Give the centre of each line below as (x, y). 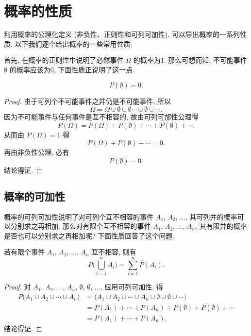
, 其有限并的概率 (221, 226)
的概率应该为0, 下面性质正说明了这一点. (72, 69)
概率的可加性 (34, 196)
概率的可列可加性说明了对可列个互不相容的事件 (79, 216)
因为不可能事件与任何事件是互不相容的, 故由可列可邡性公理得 (101, 117)
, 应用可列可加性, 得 (132, 287)
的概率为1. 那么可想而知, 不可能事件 (190, 60)
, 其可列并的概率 (211, 216)
